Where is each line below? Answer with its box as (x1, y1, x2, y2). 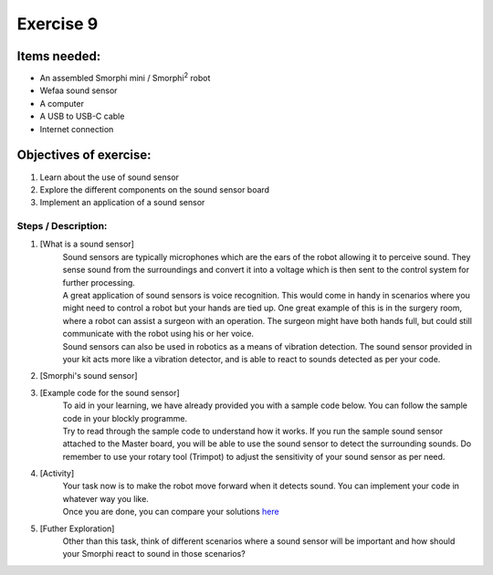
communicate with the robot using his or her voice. (62, 329, 255, 340)
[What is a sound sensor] (39, 238, 134, 250)
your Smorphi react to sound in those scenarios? (62, 549, 246, 559)
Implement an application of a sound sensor (39, 197, 205, 208)
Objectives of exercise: (16, 147, 152, 163)
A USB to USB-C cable (39, 110, 125, 122)
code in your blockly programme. (62, 413, 187, 423)
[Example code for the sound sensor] (39, 387, 180, 398)
